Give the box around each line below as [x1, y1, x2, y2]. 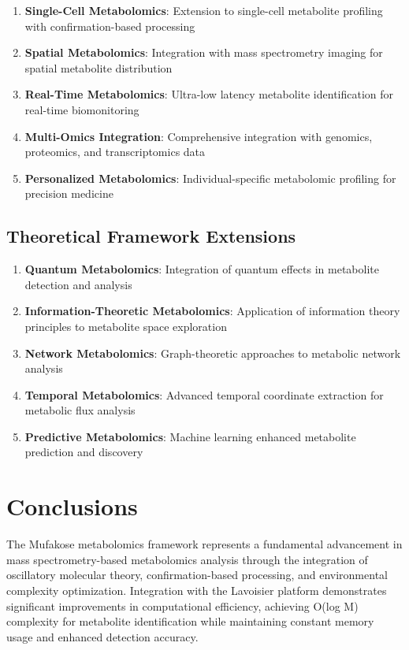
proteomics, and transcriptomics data [24, 143, 206, 160]
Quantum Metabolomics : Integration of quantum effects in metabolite [24, 261, 379, 277]
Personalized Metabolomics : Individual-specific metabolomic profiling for [24, 169, 396, 186]
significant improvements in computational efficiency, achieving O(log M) [6, 597, 359, 614]
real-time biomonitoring [24, 101, 139, 117]
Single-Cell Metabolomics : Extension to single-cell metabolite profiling [24, 2, 383, 18]
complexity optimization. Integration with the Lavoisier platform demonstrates [6, 581, 387, 598]
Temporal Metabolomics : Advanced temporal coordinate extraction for [24, 386, 384, 403]
